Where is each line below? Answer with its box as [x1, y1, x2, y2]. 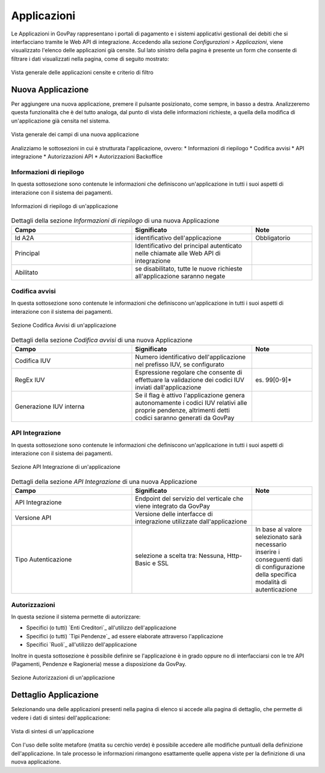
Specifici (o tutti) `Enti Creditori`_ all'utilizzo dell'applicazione [26, 624, 177, 631]
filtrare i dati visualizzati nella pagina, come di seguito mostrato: [11, 55, 170, 63]
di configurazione [255, 563, 305, 571]
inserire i [255, 548, 280, 556]
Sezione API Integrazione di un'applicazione [11, 463, 120, 471]
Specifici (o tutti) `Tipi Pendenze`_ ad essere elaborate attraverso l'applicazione [26, 632, 224, 640]
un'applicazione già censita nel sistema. [11, 117, 111, 124]
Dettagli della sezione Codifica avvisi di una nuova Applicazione [11, 335, 193, 344]
